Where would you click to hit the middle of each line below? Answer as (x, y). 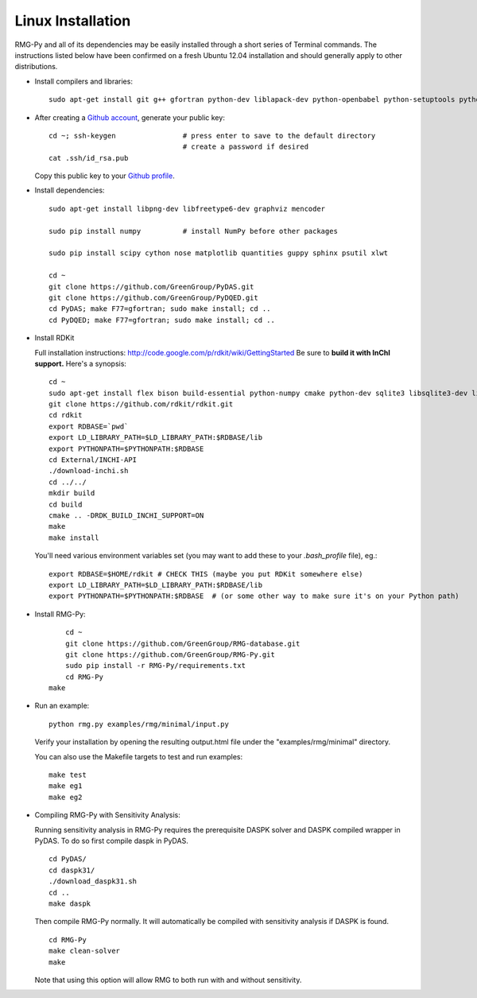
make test (68, 775)
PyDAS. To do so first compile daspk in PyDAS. (111, 841)
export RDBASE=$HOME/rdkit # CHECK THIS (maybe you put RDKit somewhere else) (206, 574)
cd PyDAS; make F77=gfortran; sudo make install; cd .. (160, 309)
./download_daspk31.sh (93, 882)
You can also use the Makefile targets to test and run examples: (138, 756)
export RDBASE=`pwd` (89, 426)
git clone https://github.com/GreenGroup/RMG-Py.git (170, 654)
